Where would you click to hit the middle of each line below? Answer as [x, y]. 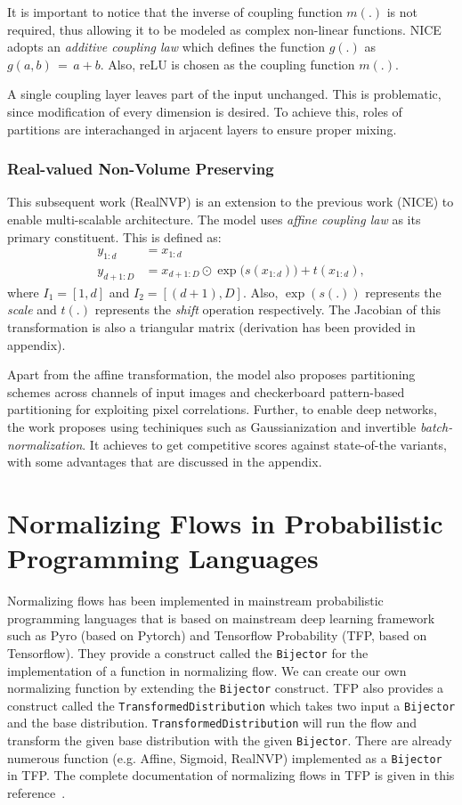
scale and [32, 309]
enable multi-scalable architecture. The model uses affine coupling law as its [214, 219]
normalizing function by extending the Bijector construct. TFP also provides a [226, 688]
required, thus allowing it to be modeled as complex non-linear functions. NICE [224, 29]
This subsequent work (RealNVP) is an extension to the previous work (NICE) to [231, 202]
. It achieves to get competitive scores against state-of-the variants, [264, 444]
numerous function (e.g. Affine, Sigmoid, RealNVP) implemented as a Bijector [225, 757]
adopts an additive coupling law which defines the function [166, 47]
